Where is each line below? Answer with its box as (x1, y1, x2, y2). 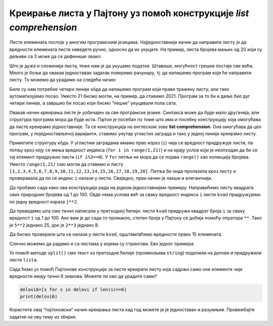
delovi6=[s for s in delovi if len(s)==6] (20, 287, 127, 293)
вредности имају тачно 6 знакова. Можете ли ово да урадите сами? (9, 273, 157, 280)
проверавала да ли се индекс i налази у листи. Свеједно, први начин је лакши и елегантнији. (9, 175, 213, 181)
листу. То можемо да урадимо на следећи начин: (9, 77, 117, 83)
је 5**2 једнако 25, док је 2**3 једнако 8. (9, 222, 100, 228)
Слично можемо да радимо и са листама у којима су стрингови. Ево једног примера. (9, 240, 195, 247)
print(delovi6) (20, 294, 58, 300)
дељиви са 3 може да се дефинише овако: (9, 53, 102, 60)
